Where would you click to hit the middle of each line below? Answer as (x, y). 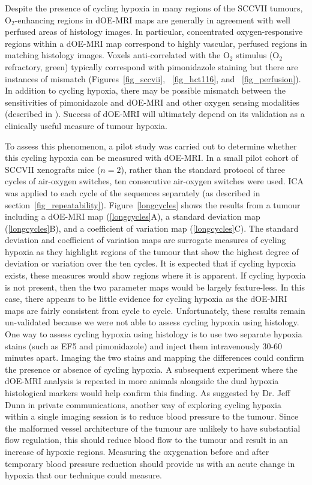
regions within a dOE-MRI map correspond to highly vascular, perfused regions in (156, 43)
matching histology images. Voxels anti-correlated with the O (117, 55)
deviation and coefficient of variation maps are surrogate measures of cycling (145, 240)
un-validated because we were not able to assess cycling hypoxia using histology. (152, 322)
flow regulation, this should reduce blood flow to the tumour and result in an (146, 440)
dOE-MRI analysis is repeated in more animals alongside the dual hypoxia (142, 381)
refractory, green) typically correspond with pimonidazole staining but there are (151, 66)
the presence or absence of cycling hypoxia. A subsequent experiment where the (151, 369)
